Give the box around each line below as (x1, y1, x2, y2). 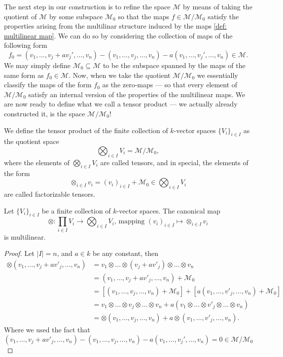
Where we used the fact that (4, 324, 90, 334)
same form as (4, 70, 44, 80)
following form (4, 40, 47, 50)
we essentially (197, 70, 238, 80)
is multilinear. (4, 231, 46, 242)
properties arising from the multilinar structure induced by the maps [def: (4, 21, 227, 31)
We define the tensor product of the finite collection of (4, 125, 168, 135)
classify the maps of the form (4, 79, 92, 90)
